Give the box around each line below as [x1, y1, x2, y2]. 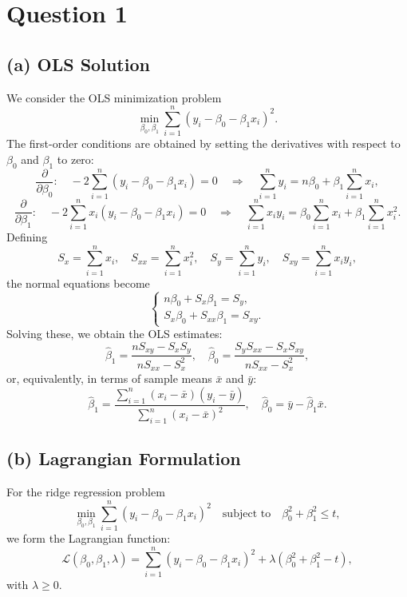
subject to [222, 507, 271, 519]
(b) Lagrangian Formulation [6, 446, 241, 471]
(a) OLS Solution [6, 51, 150, 76]
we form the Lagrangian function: [6, 529, 171, 546]
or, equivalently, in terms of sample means [6, 370, 212, 387]
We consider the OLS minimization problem [6, 89, 222, 105]
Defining [6, 228, 48, 245]
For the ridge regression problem [6, 484, 165, 500]
